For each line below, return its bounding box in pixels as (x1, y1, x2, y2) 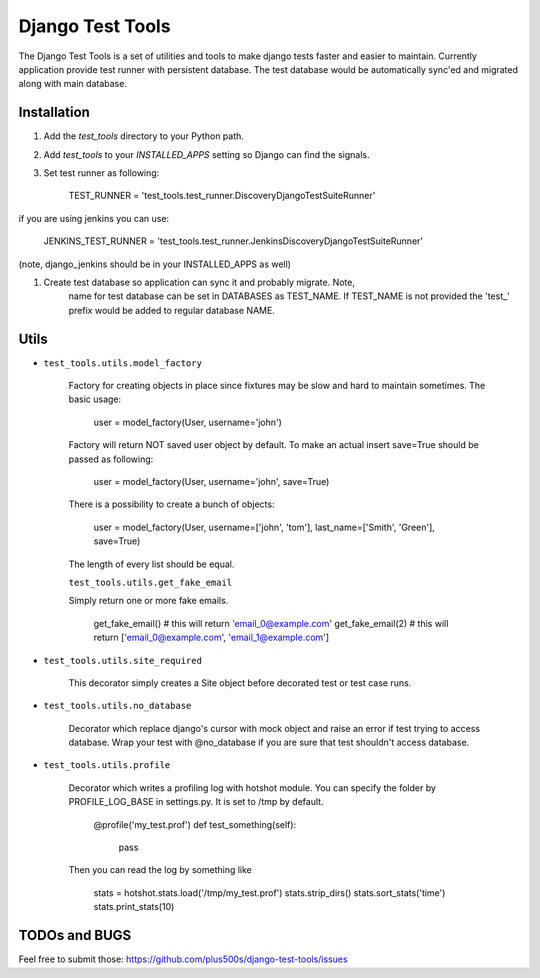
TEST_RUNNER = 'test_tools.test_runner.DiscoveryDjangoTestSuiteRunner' (68, 190, 376, 202)
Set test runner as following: (43, 167, 160, 179)
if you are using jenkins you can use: (18, 212, 170, 224)
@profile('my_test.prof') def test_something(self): (93, 818, 297, 830)
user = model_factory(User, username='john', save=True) (93, 476, 330, 487)
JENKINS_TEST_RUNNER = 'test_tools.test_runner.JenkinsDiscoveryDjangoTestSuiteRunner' (43, 235, 424, 247)
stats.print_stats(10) (93, 901, 175, 913)
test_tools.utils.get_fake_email (68, 576, 233, 588)
